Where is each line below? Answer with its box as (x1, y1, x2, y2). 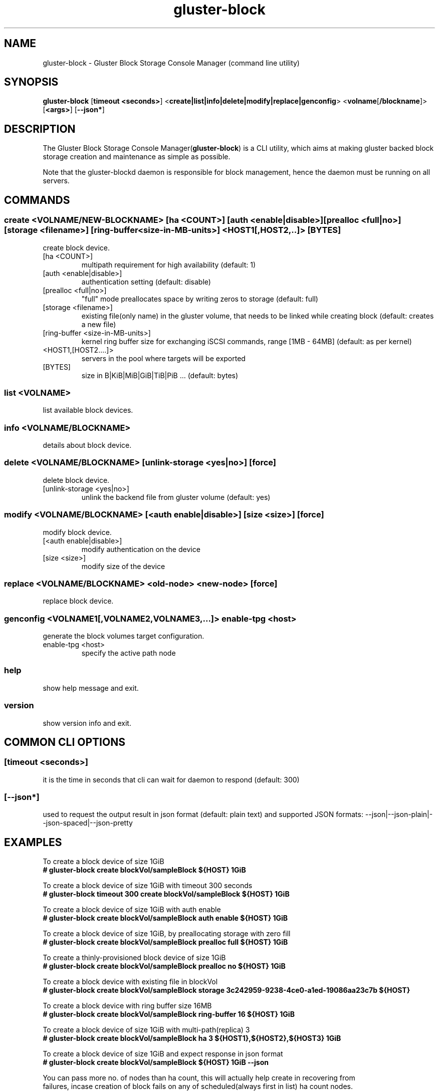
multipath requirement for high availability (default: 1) (81, 260, 256, 269)
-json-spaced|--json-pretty (43, 819, 133, 828)
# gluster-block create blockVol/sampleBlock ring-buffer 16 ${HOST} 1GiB (43, 1010, 295, 1019)
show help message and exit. (43, 683, 139, 692)
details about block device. (43, 441, 132, 449)
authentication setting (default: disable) (81, 277, 211, 286)
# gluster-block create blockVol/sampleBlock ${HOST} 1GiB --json (43, 1058, 269, 1067)
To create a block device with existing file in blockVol (43, 977, 218, 986)
